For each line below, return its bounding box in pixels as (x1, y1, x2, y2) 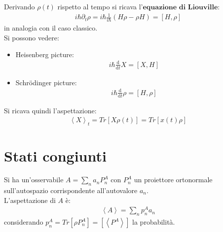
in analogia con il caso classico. (4, 23, 98, 33)
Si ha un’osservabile (4, 174, 64, 185)
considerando (4, 217, 43, 227)
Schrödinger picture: (15, 77, 77, 87)
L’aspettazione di (4, 195, 56, 205)
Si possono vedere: (4, 33, 59, 43)
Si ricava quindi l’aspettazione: (4, 105, 97, 115)
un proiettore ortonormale (134, 174, 213, 185)
